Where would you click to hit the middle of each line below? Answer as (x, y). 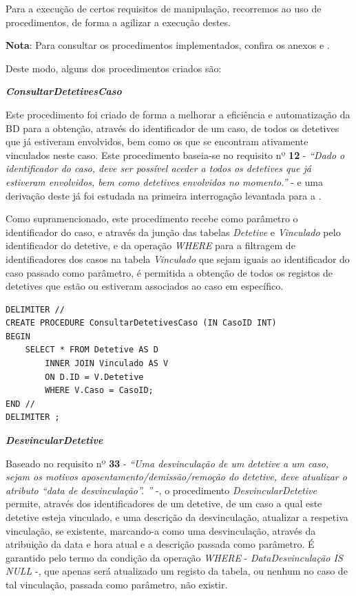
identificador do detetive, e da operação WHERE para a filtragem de (150, 245)
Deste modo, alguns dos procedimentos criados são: (114, 68)
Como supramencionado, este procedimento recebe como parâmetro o (152, 219)
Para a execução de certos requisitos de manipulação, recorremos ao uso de (164, 8)
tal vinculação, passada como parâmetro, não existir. (117, 584)
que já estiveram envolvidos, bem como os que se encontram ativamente (157, 141)
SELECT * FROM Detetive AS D (92, 350)
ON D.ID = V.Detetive (94, 377)
